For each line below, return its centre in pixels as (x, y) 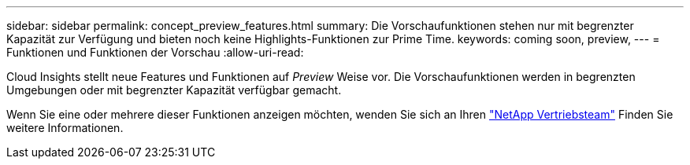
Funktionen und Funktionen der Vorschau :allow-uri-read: (155, 52)
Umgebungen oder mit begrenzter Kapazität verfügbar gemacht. (174, 90)
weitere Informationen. (65, 128)
